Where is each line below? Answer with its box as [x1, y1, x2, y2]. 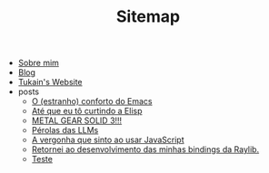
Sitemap [115, 6, 181, 27]
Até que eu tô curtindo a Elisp [31, 106, 143, 117]
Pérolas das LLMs [31, 125, 99, 136]
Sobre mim [17, 57, 59, 69]
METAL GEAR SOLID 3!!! [31, 115, 123, 126]
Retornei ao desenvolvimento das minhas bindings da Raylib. [31, 144, 260, 155]
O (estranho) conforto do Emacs [31, 96, 153, 107]
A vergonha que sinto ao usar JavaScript [31, 134, 184, 146]
